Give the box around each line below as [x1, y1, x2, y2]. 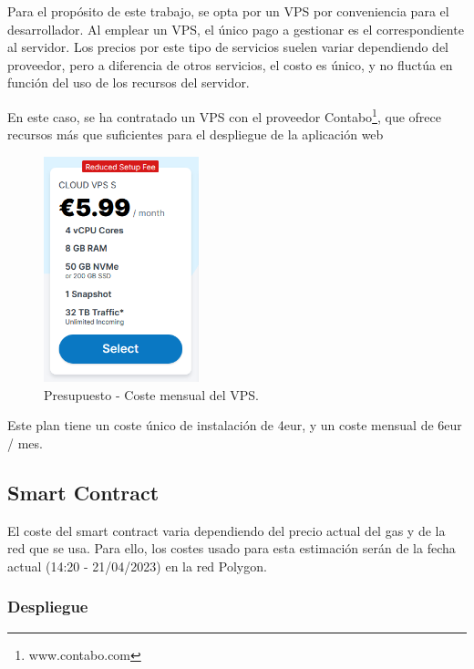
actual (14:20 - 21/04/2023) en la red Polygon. [7, 556, 267, 575]
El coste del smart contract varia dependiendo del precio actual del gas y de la [7, 520, 446, 540]
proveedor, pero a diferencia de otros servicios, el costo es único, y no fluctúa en [7, 55, 453, 74]
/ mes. [7, 433, 43, 452]
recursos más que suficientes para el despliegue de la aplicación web [7, 125, 384, 144]
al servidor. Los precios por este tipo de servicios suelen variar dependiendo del [7, 37, 448, 57]
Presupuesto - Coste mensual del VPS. [44, 385, 259, 404]
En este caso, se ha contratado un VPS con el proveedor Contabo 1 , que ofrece [7, 104, 441, 126]
